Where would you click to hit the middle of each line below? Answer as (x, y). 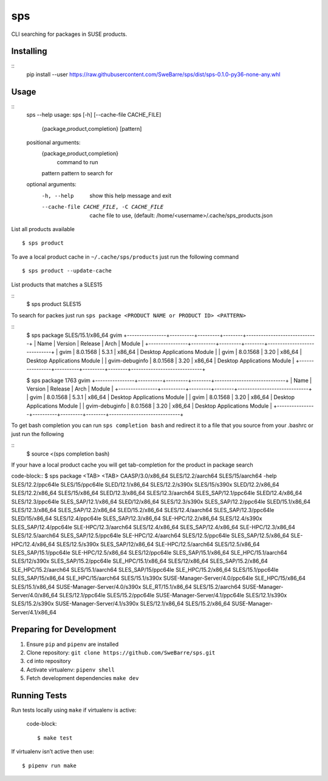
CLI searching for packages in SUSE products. (69, 34)
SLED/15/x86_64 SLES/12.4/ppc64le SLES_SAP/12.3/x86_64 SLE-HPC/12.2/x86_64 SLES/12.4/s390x (137, 519)
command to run (77, 162)
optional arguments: (52, 184)
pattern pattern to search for (77, 173)
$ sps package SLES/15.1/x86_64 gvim (74, 335)
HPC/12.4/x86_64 (33, 544)
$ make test (55, 738)
